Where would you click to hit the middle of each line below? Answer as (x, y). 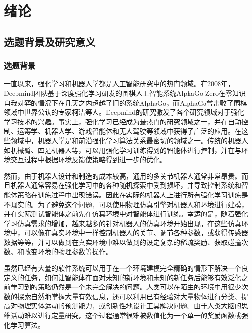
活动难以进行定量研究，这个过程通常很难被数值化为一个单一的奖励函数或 (126, 315)
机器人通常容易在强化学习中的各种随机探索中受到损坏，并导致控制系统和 (126, 185)
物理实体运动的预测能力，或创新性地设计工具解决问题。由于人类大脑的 (129, 306)
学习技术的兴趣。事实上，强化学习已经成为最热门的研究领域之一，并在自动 (123, 121)
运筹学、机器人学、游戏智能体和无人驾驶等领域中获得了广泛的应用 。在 (129, 131)
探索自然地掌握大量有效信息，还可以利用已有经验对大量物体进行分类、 (129, 296)
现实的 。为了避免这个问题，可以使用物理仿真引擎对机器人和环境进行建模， (129, 204)
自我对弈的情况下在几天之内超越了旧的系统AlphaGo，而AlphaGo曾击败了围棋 (126, 102)
